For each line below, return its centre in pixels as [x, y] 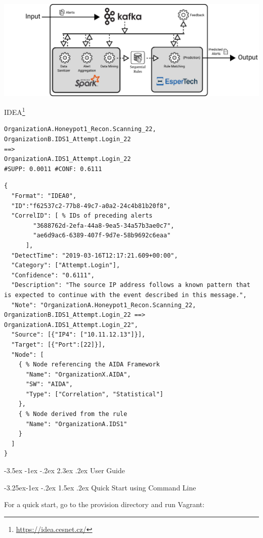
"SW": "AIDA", [49, 384]
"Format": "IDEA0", [44, 196]
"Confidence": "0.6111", [53, 275]
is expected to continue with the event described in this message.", [125, 295]
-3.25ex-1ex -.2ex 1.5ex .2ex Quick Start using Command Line [100, 487]
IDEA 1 [15, 111]
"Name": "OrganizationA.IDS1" [76, 424]
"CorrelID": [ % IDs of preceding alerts [82, 216]
